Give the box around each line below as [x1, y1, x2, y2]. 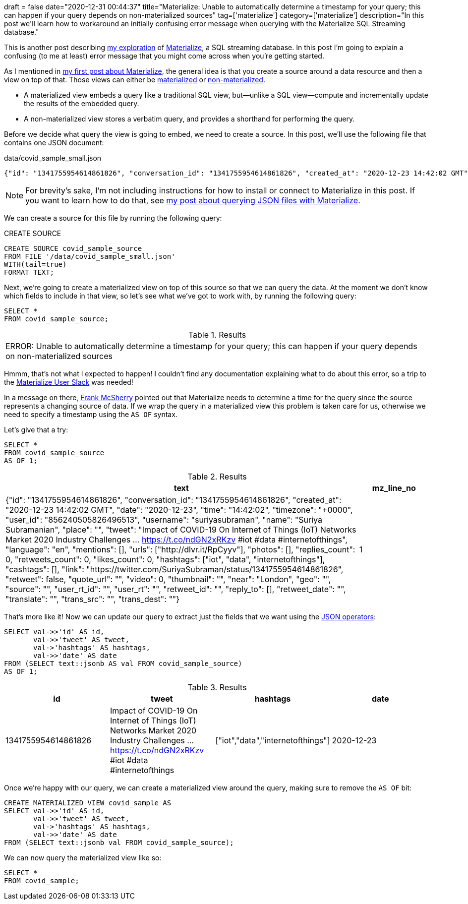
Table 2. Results [187, 472, 247, 482]
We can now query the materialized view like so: [4, 853, 162, 862]
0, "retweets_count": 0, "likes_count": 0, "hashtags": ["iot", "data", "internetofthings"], [5, 554, 325, 564]
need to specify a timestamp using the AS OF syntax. [4, 410, 177, 419]
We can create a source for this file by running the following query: [4, 214, 222, 222]
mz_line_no [372, 483, 416, 493]
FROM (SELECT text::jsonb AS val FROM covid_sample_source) [4, 660, 242, 667]
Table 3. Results [187, 682, 247, 692]
